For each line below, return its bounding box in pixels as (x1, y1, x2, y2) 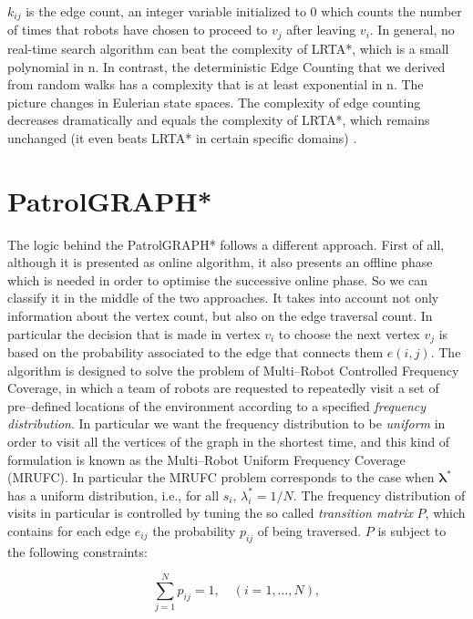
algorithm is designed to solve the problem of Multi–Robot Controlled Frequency (7, 360, 459, 379)
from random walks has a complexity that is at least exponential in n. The (7, 75, 424, 94)
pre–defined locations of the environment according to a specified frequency (7, 396, 427, 415)
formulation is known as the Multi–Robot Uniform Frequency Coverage (7, 449, 406, 469)
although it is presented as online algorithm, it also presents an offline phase (7, 253, 433, 272)
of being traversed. (257, 521, 362, 540)
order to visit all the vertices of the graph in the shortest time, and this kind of (7, 431, 450, 450)
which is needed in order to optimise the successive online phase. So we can (7, 270, 427, 289)
